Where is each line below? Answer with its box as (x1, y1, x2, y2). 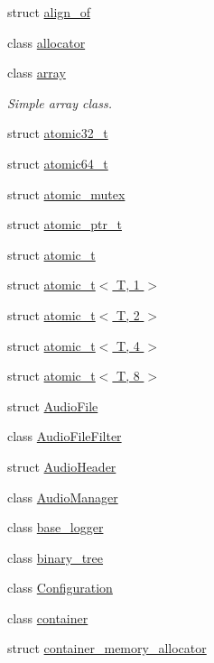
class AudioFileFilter (7, 427, 122, 446)
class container (7, 608, 88, 627)
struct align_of (7, 3, 90, 21)
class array (7, 63, 66, 82)
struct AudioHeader (7, 456, 116, 475)
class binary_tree (7, 548, 104, 566)
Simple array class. (7, 93, 112, 112)
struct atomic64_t (7, 153, 108, 172)
